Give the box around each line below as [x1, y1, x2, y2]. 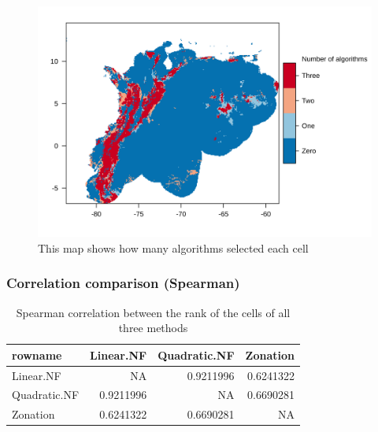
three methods [118, 319, 188, 336]
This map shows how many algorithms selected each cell [38, 239, 309, 256]
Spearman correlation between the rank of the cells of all [16, 304, 291, 320]
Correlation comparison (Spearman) [6, 273, 240, 293]
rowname [12, 346, 62, 363]
